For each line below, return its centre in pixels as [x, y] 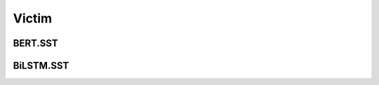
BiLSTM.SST [41, 66]
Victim [33, 18]
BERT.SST [36, 43]
